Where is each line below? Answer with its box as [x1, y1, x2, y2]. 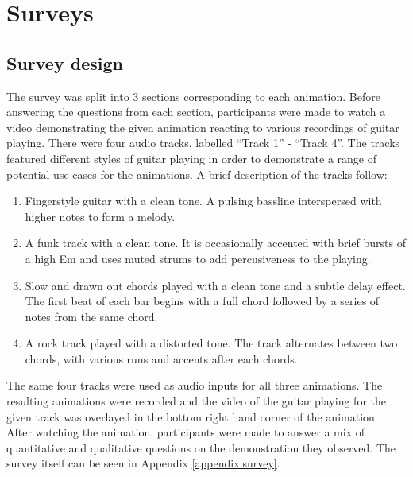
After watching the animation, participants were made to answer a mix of [6, 424, 365, 440]
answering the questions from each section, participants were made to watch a [6, 103, 386, 120]
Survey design [6, 50, 123, 75]
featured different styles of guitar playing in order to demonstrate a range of [6, 149, 377, 166]
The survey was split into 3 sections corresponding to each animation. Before [6, 87, 380, 104]
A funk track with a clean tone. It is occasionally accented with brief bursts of [25, 235, 406, 251]
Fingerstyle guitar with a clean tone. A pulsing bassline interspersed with [25, 192, 382, 209]
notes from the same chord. [25, 308, 158, 324]
